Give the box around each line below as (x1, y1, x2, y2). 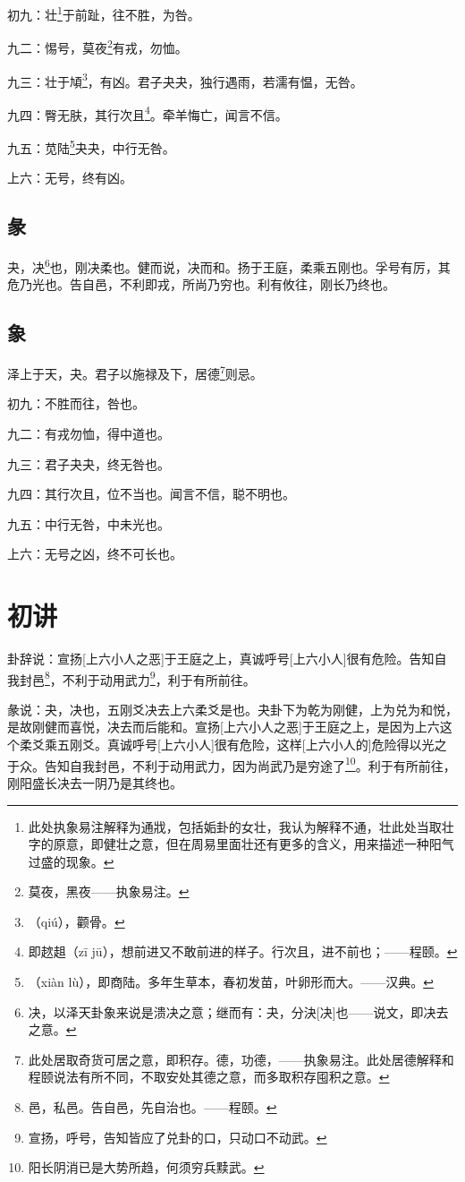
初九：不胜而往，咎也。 (7, 394, 145, 413)
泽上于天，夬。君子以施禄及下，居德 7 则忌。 (7, 362, 263, 382)
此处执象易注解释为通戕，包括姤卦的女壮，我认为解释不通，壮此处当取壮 (28, 817, 454, 835)
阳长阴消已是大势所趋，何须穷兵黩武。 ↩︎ (28, 1158, 265, 1177)
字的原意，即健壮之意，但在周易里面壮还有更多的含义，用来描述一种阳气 (28, 835, 454, 853)
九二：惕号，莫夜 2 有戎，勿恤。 (7, 36, 188, 56)
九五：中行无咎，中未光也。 (7, 514, 170, 533)
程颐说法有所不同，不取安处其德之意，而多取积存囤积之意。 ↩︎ (28, 1067, 390, 1086)
